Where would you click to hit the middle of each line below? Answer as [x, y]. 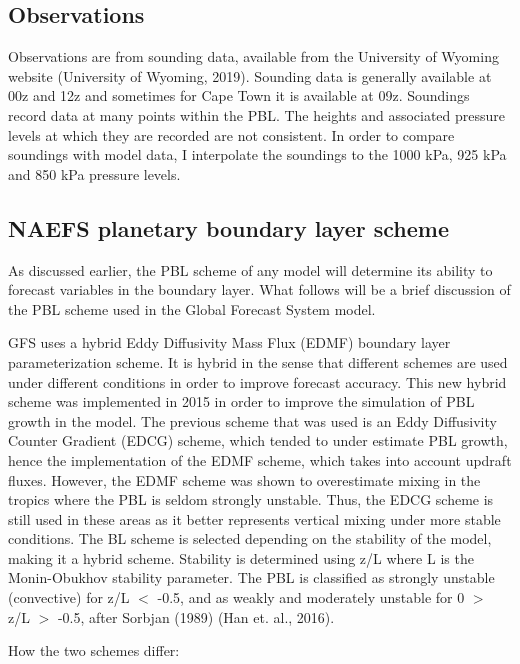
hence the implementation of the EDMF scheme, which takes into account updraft [260, 459]
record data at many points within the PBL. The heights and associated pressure [257, 114]
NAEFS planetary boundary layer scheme [228, 227]
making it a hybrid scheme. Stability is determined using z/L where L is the [241, 557]
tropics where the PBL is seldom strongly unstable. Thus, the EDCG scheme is [251, 499]
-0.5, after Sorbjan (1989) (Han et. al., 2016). [196, 616]
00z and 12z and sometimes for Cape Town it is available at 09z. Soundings [239, 95]
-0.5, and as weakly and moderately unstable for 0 [311, 597]
